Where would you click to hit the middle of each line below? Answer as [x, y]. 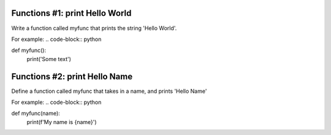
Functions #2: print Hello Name [72, 76]
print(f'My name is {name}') [62, 122]
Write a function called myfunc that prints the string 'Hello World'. [94, 28]
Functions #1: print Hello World [71, 13]
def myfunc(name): [36, 114]
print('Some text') [49, 59]
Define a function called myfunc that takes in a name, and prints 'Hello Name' [109, 91]
